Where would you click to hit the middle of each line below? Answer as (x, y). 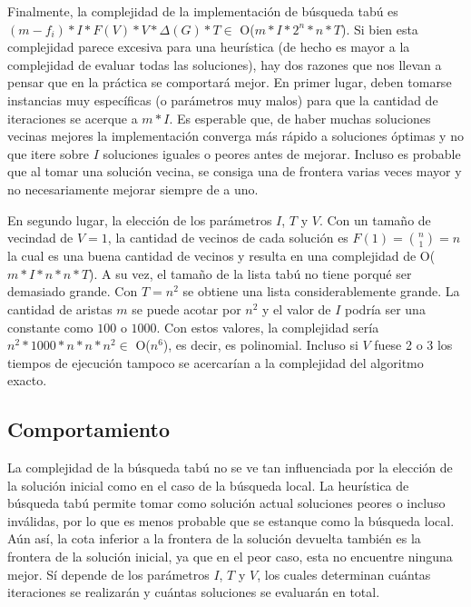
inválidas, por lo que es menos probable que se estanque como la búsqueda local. (231, 520)
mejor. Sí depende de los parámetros (108, 574)
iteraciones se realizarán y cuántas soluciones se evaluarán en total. (194, 592)
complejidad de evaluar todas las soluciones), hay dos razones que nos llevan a (225, 64)
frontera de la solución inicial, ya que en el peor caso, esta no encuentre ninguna (230, 557)
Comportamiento (88, 429)
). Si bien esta (380, 29)
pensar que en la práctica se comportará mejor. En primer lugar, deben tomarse (230, 82)
